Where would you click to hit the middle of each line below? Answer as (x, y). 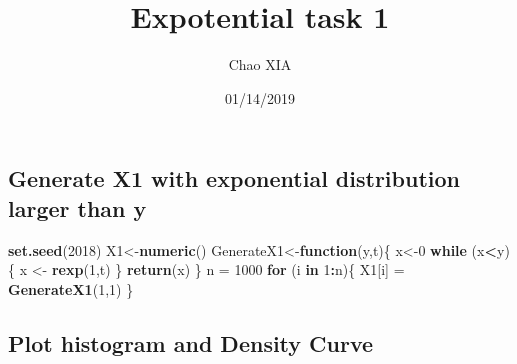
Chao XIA (260, 64)
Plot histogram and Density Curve (191, 342)
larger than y (77, 207)
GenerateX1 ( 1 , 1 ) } (71, 288)
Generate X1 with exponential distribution (234, 178)
